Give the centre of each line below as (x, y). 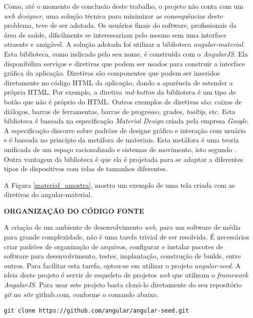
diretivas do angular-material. (48, 194)
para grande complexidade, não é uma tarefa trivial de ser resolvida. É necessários (127, 237)
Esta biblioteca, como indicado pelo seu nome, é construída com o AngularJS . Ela (126, 53)
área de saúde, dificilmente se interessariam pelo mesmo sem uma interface (115, 34)
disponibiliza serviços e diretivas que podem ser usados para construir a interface (125, 63)
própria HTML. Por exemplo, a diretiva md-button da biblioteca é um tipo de (120, 92)
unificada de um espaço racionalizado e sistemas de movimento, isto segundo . (120, 149)
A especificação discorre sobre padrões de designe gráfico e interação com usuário (125, 130)
